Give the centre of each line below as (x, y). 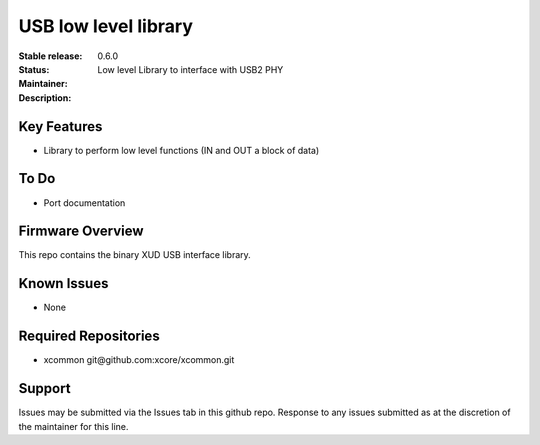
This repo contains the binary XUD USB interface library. (135, 255)
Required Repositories (89, 336)
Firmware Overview (81, 231)
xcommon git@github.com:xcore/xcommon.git (139, 360)
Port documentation (84, 202)
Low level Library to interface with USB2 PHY (190, 69)
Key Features (60, 126)
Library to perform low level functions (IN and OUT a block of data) (181, 150)
